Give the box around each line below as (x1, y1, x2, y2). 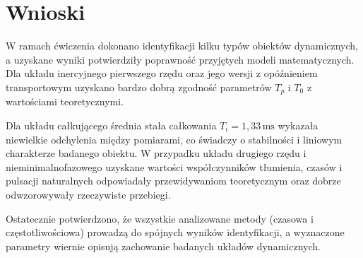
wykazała (278, 117, 319, 132)
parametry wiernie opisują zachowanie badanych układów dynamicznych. (6, 238, 321, 253)
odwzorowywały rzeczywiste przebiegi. (6, 187, 171, 201)
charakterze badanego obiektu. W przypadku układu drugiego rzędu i (6, 146, 307, 160)
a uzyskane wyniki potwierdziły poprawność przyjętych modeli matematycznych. (6, 52, 355, 66)
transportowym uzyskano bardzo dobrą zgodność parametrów (6, 79, 272, 94)
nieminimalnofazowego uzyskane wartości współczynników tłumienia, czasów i (6, 159, 343, 174)
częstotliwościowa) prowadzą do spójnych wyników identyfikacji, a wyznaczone (6, 225, 345, 240)
